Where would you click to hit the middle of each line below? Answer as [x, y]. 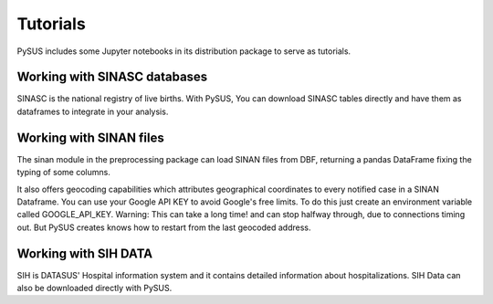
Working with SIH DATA [85, 253]
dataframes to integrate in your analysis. [93, 111]
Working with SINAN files [90, 137]
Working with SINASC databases [112, 77]
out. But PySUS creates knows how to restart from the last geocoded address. [164, 227]
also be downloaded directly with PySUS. [94, 288]
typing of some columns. [64, 173]
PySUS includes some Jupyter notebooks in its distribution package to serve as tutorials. [184, 51]
